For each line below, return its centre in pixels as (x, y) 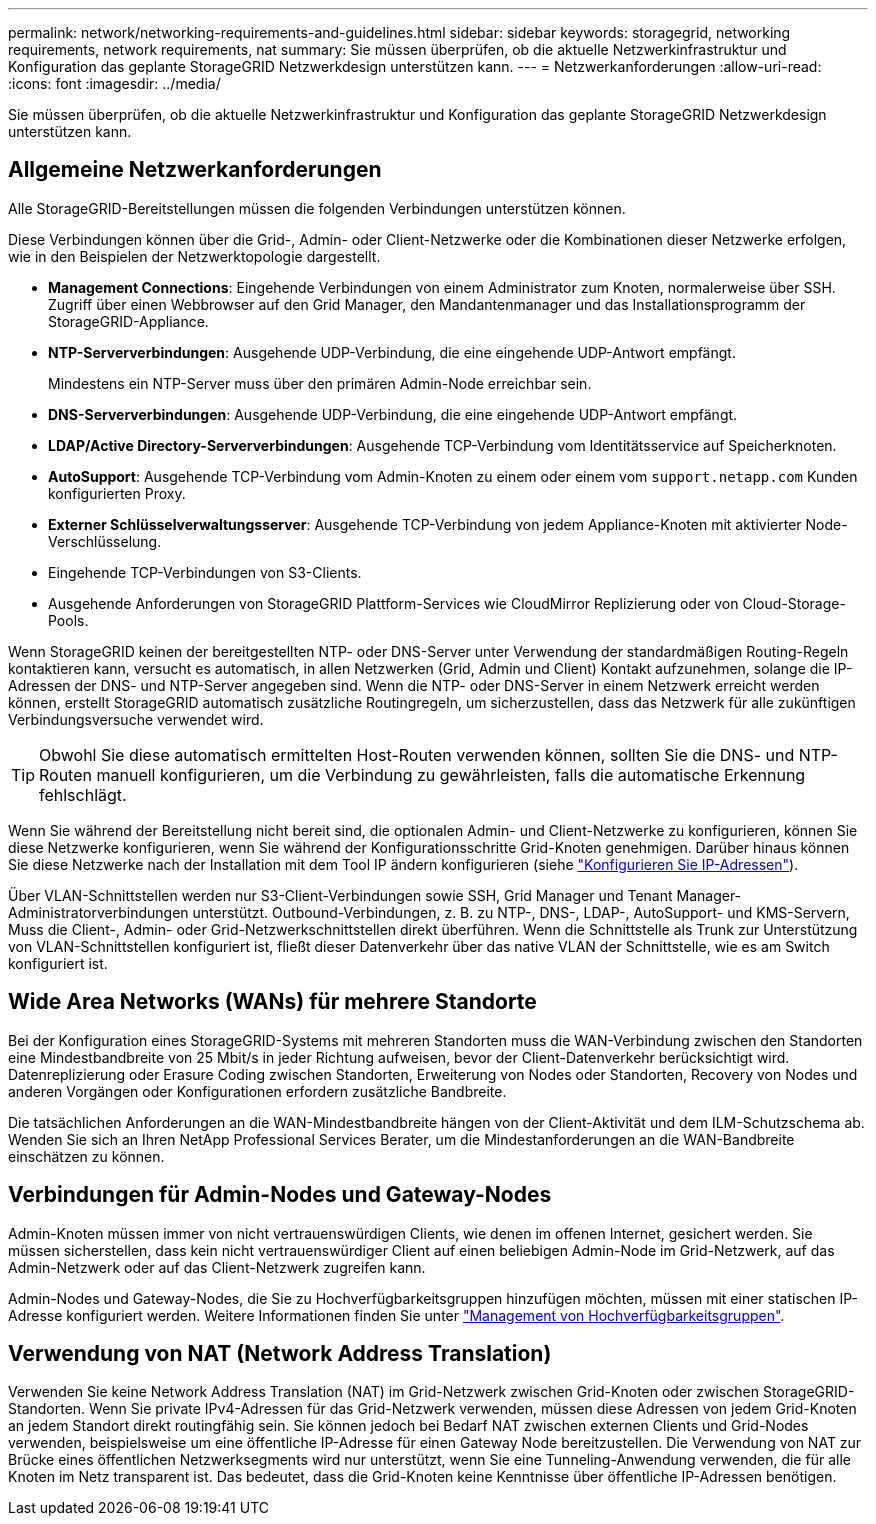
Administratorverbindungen (98, 912)
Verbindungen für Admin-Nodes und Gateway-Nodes (280, 1195)
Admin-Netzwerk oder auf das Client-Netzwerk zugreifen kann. (217, 1267)
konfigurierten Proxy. (117, 493)
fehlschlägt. (83, 794)
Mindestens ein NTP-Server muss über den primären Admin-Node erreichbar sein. (320, 383)
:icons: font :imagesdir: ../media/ (114, 83)
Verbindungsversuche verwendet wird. (136, 719)
